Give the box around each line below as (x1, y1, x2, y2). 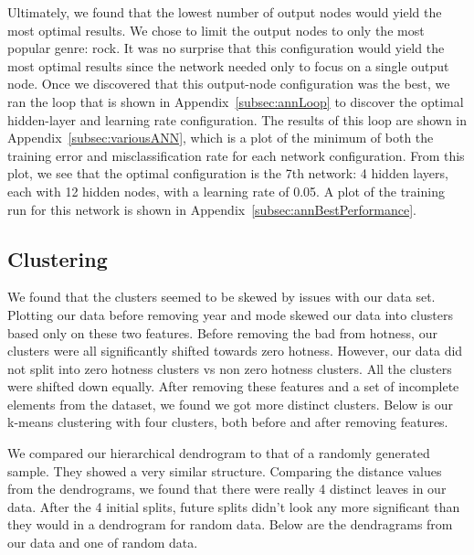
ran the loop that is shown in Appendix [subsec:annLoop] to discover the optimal (7, 91, 464, 111)
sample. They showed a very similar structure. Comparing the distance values (7, 461, 442, 480)
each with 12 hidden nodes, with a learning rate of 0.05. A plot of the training (7, 181, 445, 200)
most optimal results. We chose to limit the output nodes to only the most (7, 20, 425, 39)
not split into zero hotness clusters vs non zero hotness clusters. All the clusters (7, 358, 452, 378)
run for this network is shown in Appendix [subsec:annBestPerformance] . (7, 199, 416, 219)
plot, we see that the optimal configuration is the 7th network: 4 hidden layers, (7, 164, 448, 183)
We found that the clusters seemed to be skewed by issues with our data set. (7, 287, 436, 306)
